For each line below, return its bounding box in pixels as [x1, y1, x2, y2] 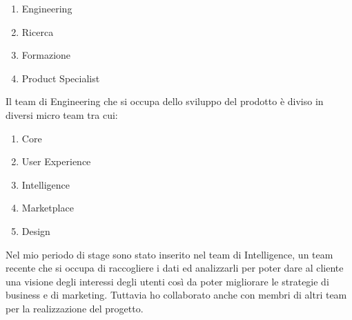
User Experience [21, 154, 91, 169]
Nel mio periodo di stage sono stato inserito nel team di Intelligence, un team [6, 247, 333, 261]
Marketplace [21, 200, 74, 215]
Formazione [21, 48, 71, 62]
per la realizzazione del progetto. [6, 301, 144, 315]
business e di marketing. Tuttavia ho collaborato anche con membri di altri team [6, 288, 347, 302]
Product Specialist [21, 70, 100, 85]
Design [21, 223, 50, 238]
